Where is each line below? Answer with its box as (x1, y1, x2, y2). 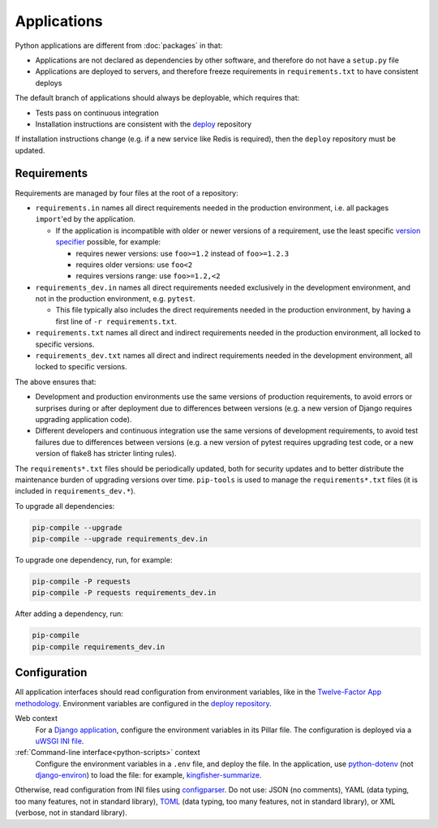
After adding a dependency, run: (15, 609, 123, 619)
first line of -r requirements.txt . (55, 317, 178, 326)
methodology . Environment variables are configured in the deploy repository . (15, 698, 272, 708)
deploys (35, 78, 62, 88)
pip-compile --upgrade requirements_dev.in (32, 534, 208, 544)
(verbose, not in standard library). (15, 808, 127, 817)
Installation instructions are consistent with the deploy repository (35, 119, 251, 129)
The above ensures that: (15, 377, 97, 386)
